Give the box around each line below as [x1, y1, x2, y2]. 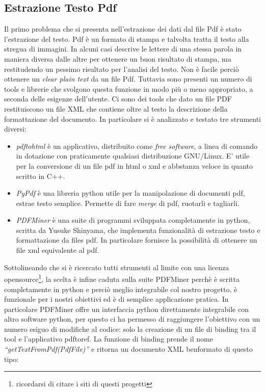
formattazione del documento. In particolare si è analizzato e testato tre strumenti [4, 113, 261, 124]
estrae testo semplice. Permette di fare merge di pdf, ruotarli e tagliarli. [16, 197, 240, 208]
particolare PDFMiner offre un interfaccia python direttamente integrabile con [4, 303, 249, 314]
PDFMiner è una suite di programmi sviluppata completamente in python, [16, 215, 250, 225]
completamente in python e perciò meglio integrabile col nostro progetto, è [4, 283, 237, 294]
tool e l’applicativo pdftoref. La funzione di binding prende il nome [4, 333, 213, 344]
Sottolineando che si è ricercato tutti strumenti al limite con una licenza [4, 262, 229, 272]
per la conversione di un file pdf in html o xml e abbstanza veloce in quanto [16, 160, 253, 171]
